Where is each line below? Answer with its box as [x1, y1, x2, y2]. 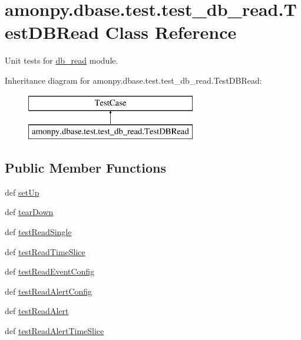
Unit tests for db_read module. [5, 54, 118, 67]
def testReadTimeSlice [5, 245, 85, 258]
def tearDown [5, 206, 54, 218]
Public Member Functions [5, 159, 166, 177]
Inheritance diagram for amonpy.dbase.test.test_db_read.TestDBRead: [5, 74, 262, 86]
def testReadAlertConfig [5, 285, 92, 297]
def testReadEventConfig [5, 265, 95, 278]
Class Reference [105, 20, 237, 44]
